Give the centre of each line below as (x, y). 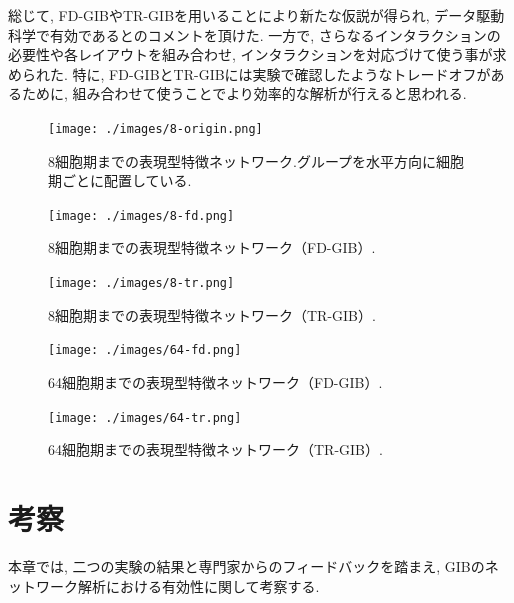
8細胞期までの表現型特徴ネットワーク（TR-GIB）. (212, 314)
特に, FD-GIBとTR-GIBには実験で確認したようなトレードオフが (281, 73)
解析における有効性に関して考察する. (198, 585)
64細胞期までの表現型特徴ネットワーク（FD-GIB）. (215, 381)
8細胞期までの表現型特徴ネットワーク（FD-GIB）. (212, 247)
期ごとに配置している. (120, 180)
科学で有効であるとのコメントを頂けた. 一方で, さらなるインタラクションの (254, 34)
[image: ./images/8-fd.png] (141, 215)
